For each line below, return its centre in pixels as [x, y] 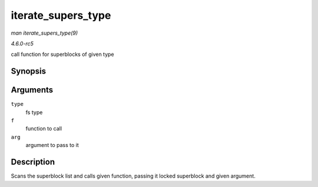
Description [33, 162]
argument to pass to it [52, 145]
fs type [34, 112]
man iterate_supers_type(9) [44, 33]
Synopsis [29, 71]
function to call [44, 129]
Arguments [32, 90]
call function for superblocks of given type [62, 54]
